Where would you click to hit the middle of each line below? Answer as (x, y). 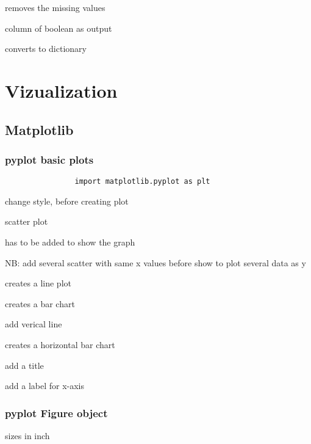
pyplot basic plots (49, 159)
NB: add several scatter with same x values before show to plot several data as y (155, 262)
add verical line (34, 324)
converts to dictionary (46, 49)
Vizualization (61, 90)
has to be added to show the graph (70, 242)
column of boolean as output (59, 28)
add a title (24, 365)
